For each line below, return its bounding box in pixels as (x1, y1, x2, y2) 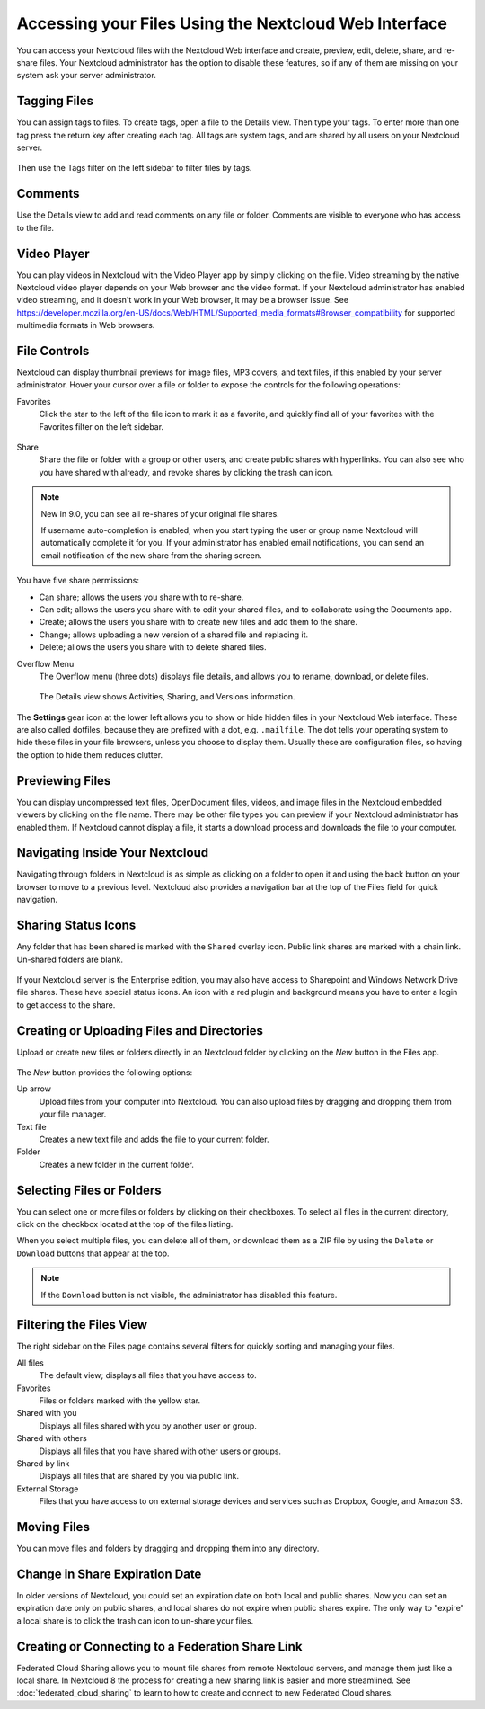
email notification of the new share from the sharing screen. (40, 549, 262, 561)
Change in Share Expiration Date (16, 1566, 202, 1581)
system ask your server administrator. (16, 70, 156, 81)
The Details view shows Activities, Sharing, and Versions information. (39, 691, 295, 702)
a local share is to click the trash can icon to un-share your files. (16, 1615, 254, 1626)
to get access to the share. (16, 999, 116, 1010)
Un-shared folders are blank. (16, 954, 124, 965)
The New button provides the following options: (16, 1066, 193, 1078)
